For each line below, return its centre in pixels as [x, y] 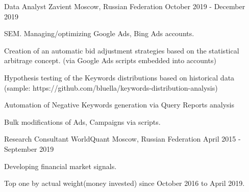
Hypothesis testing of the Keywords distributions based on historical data [119, 77]
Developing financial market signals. [60, 166]
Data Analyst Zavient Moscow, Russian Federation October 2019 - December [125, 6]
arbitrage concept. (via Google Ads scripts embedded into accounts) [110, 60]
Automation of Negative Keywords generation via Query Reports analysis [119, 105]
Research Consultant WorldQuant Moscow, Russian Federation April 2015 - [122, 139]
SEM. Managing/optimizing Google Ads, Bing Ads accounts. [99, 33]
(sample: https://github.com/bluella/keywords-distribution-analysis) [111, 87]
